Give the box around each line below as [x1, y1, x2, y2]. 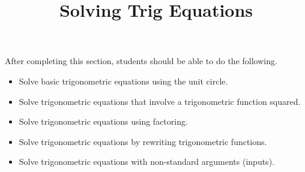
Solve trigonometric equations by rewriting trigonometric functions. [19, 135, 267, 147]
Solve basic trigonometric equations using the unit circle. [19, 74, 228, 87]
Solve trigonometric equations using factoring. [19, 115, 188, 128]
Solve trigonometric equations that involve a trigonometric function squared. [19, 95, 301, 107]
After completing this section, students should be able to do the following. [5, 55, 277, 67]
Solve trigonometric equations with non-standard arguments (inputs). [19, 155, 274, 168]
